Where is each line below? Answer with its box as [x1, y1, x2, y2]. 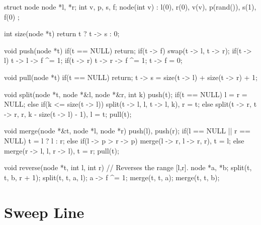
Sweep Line [4, 201, 84, 222]
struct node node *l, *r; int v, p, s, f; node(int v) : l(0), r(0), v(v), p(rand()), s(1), [4, 2, 256, 12]
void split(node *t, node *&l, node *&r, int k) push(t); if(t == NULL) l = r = [4, 89, 247, 99]
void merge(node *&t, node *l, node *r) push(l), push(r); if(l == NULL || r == [4, 125, 250, 136]
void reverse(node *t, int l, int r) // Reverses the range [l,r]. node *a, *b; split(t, [4, 162, 252, 173]
